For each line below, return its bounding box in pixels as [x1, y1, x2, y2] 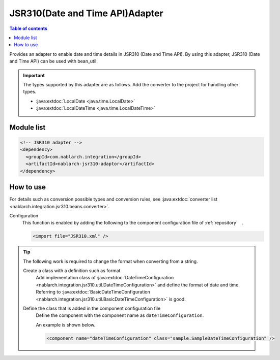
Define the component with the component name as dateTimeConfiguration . [36, 312, 204, 318]
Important [23, 72, 45, 78]
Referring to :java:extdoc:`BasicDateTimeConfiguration [36, 289, 150, 295]
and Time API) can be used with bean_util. [9, 58, 98, 64]
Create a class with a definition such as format [23, 268, 121, 274]
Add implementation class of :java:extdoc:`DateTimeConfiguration [36, 275, 174, 281]
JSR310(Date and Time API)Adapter [9, 8, 163, 19]
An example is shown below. [36, 321, 96, 328]
